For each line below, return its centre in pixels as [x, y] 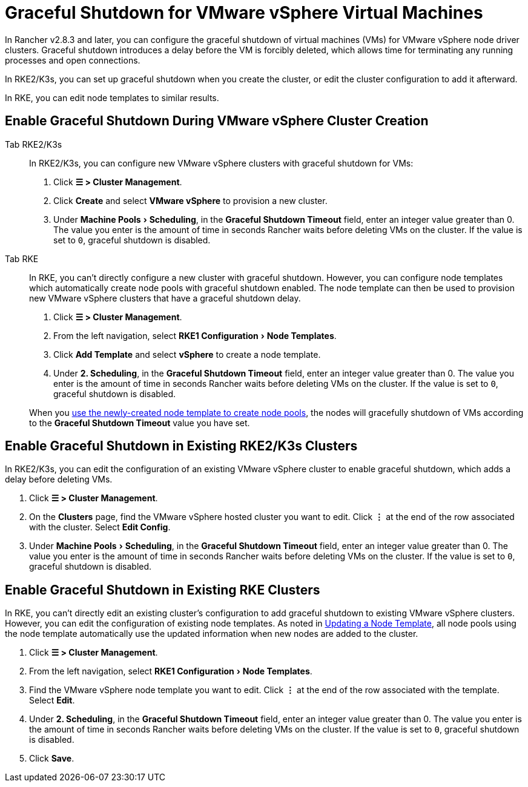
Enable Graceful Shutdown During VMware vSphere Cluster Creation [217, 121]
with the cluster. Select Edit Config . [100, 527]
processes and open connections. [73, 60]
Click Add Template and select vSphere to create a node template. [187, 354]
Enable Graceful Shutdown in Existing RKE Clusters [163, 590]
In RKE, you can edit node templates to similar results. [112, 97]
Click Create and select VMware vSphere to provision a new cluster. [190, 200]
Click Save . [52, 759]
